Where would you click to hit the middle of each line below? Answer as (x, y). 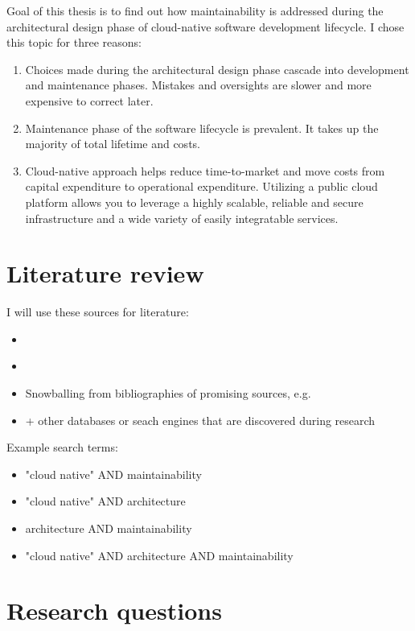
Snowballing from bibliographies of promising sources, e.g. (168, 393)
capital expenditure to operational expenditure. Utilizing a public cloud (201, 186)
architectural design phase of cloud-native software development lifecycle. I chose (205, 26)
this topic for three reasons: (74, 42)
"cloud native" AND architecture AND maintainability (159, 555)
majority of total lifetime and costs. (113, 144)
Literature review (105, 273)
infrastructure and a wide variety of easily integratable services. (182, 218)
